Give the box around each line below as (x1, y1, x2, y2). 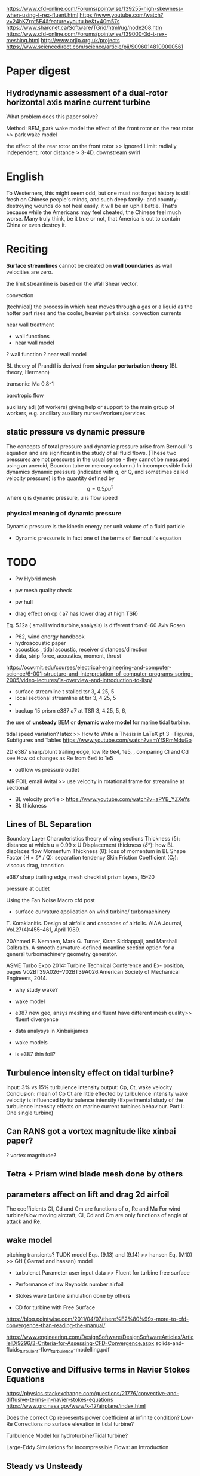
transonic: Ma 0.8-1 (6, 380, 54, 387)
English (6, 170, 44, 184)
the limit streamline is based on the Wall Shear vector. (6, 280, 139, 287)
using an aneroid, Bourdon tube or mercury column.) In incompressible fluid (6, 462, 193, 469)
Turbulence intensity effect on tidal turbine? (6, 1068, 174, 1078)
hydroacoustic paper (14, 639, 67, 646)
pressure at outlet (6, 885, 50, 893)
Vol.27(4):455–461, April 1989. (6, 926, 81, 933)
